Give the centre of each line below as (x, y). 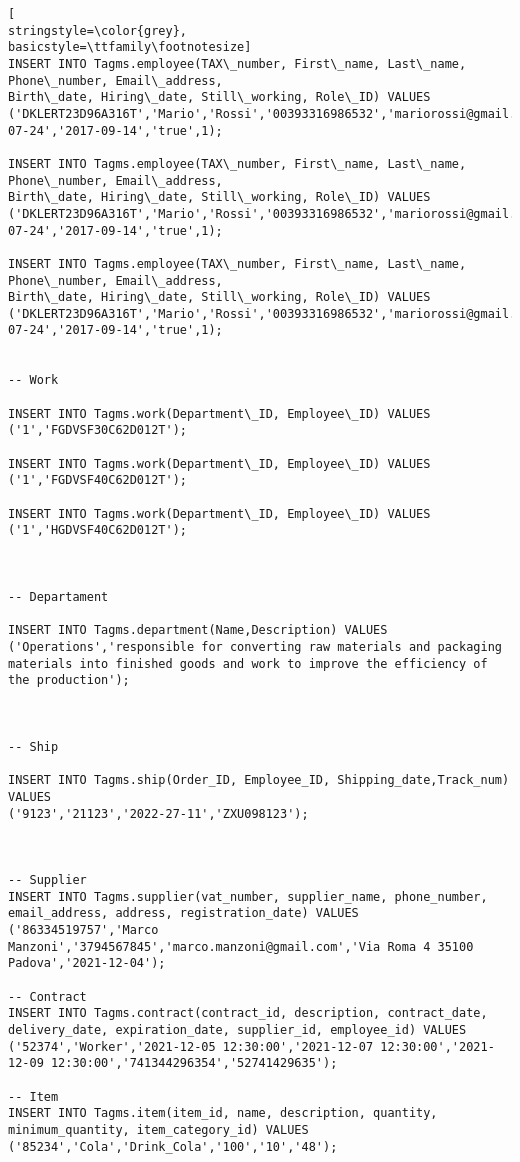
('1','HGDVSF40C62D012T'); (97, 530)
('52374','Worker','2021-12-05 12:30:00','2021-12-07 (191, 1046)
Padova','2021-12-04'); (87, 963)
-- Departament (58, 596)
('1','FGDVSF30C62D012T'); (97, 430)
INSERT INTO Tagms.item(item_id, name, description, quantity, (223, 1113)
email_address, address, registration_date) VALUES (183, 913)
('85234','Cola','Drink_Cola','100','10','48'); (173, 1146)
